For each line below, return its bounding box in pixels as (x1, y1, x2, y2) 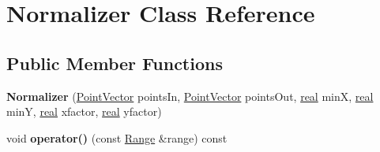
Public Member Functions (6, 50, 223, 75)
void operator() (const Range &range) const (6, 129, 228, 146)
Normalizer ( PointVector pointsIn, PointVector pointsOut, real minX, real (6, 87, 374, 104)
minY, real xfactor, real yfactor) (6, 103, 162, 120)
